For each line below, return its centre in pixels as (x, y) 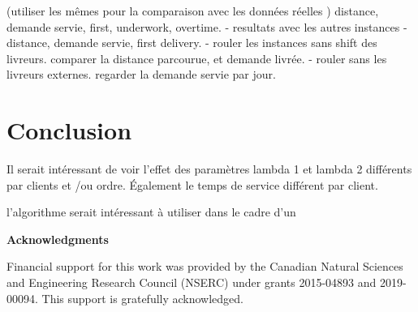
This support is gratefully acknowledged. (142, 298)
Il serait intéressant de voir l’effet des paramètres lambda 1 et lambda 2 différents (209, 169)
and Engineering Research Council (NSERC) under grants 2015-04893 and (192, 282)
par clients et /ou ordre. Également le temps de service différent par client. (192, 184)
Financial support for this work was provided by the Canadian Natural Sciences (205, 266)
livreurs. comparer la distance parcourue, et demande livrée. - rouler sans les (197, 58)
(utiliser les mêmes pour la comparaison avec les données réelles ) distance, (193, 11)
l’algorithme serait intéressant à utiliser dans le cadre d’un (151, 212)
